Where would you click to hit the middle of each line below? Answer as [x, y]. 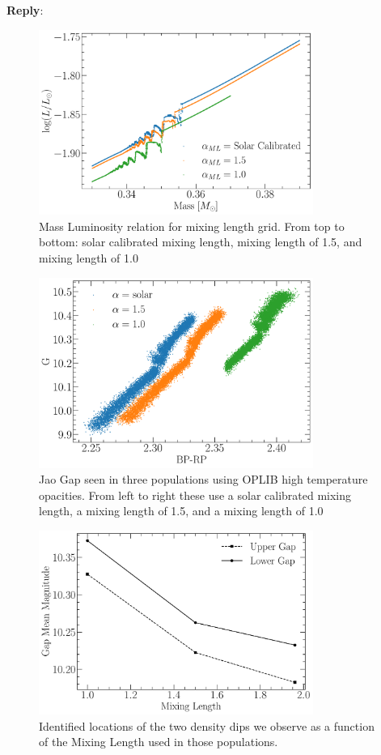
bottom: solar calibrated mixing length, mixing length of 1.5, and [201, 242]
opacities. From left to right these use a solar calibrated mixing [195, 495]
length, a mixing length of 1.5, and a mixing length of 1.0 [181, 511]
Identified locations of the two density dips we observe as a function [207, 725]
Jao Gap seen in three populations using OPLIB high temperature [203, 479]
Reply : [25, 10]
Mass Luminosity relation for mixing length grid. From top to [192, 226]
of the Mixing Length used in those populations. [159, 742]
